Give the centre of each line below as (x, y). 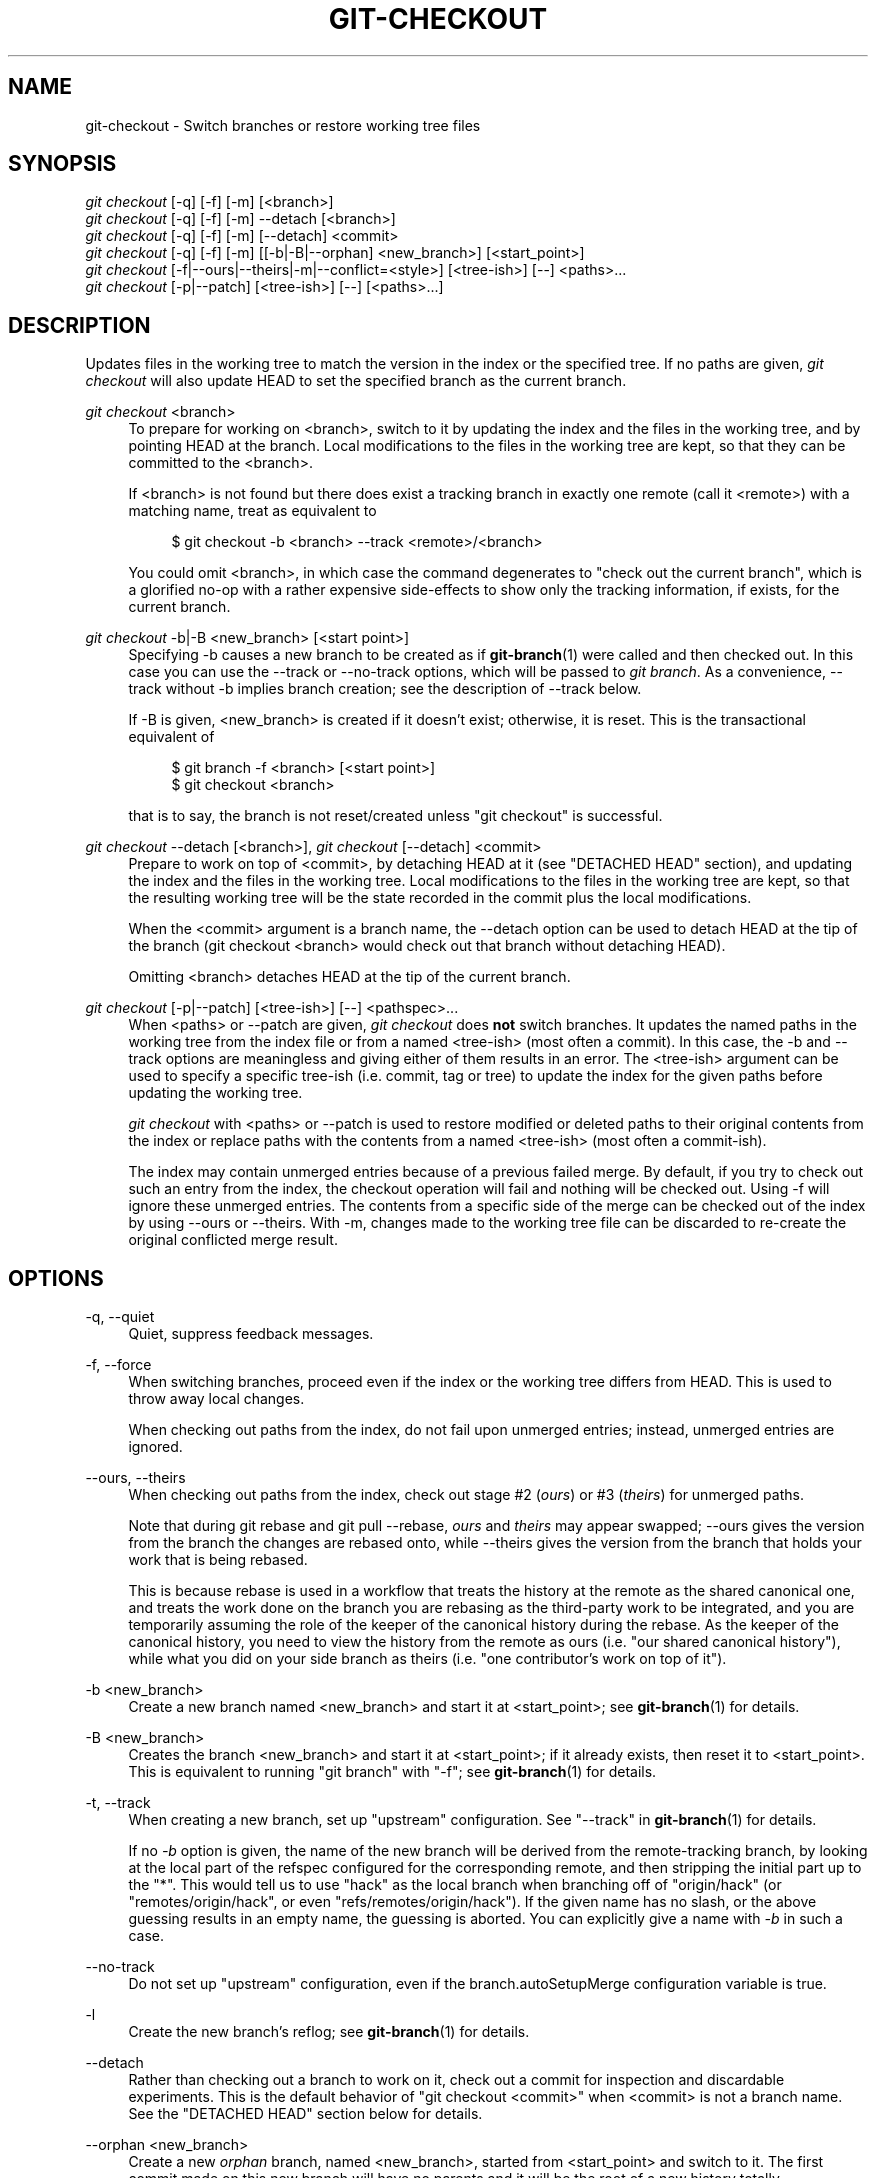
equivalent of (171, 737)
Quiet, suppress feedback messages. (251, 1334)
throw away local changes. (216, 1399)
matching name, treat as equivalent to (252, 511)
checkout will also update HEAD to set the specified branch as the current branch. (356, 381)
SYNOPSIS (62, 164)
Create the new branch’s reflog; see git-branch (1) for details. (329, 2032)
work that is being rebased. (218, 1560)
